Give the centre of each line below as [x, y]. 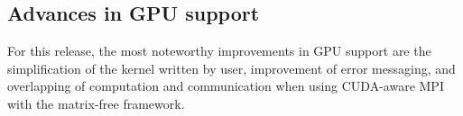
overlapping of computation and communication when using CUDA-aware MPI [226, 86]
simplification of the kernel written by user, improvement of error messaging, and [231, 68]
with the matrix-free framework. [96, 103]
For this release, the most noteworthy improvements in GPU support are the [219, 51]
